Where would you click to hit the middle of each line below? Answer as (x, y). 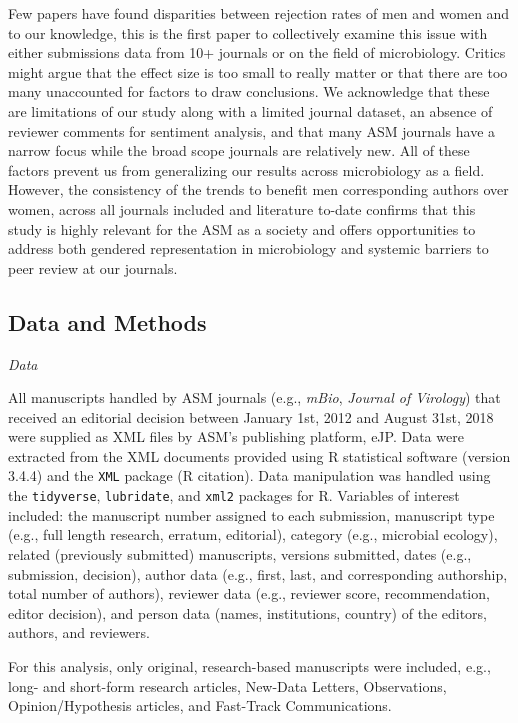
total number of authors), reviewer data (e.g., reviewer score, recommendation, (249, 593)
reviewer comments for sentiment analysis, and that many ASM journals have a (252, 130)
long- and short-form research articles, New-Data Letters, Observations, (227, 685)
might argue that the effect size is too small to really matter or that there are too (258, 71)
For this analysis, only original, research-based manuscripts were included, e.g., (249, 665)
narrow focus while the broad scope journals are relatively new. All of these (239, 150)
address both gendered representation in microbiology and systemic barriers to (248, 248)
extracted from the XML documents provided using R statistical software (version (259, 455)
